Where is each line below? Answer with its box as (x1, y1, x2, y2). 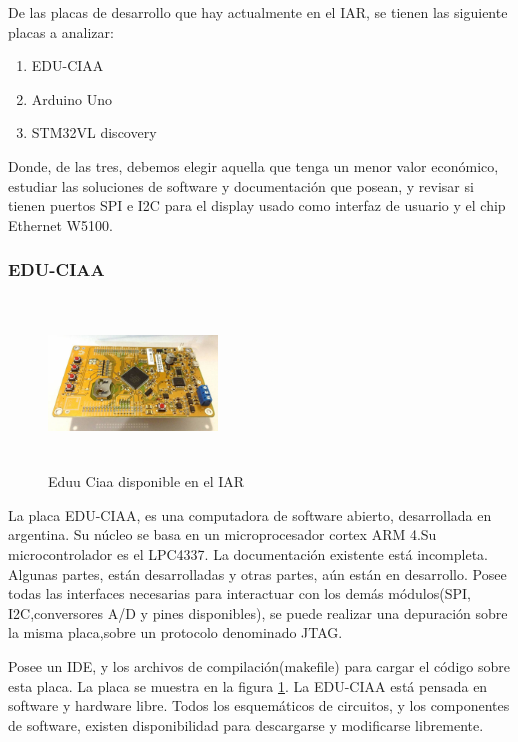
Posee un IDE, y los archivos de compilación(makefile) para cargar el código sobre (8, 655, 510, 676)
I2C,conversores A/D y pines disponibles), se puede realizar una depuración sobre (8, 602, 508, 623)
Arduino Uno (31, 88, 112, 109)
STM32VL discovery (31, 122, 157, 143)
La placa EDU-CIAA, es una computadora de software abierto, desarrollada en (8, 504, 492, 525)
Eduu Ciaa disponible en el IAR (48, 471, 245, 492)
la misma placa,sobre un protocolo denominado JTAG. (8, 622, 343, 643)
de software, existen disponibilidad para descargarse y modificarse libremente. (8, 714, 484, 735)
